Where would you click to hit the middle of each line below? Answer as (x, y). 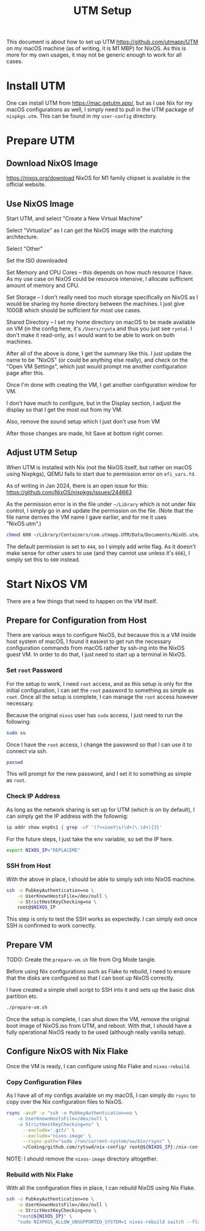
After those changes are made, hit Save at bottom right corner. (85, 433)
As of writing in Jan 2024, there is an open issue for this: (77, 485)
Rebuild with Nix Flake (40, 1175)
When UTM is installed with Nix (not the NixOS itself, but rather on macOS (99, 467)
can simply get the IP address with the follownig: (67, 816)
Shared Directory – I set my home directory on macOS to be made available (101, 322)
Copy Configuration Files (44, 1082)
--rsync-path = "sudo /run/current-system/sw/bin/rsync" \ (96, 1142)
